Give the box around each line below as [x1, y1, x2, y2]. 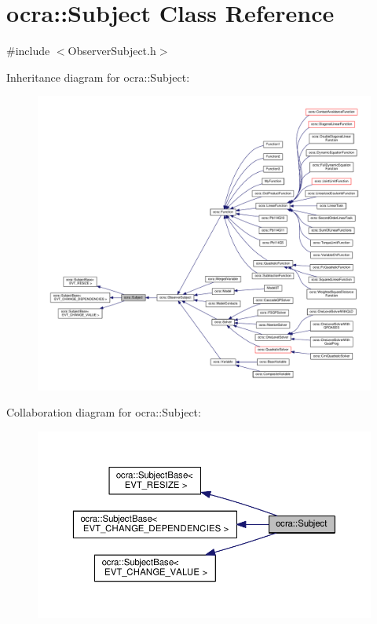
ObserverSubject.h [68, 42, 156, 59]
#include [6, 42, 50, 59]
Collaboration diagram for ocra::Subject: [6, 404, 201, 420]
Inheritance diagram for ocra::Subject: [6, 68, 190, 85]
